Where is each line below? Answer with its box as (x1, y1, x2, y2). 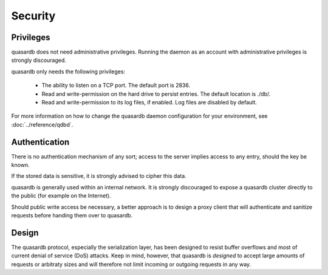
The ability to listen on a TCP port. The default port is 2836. (41, 82, 191, 89)
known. (11, 161, 30, 169)
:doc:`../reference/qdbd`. (11, 121, 73, 128)
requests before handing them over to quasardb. (11, 212, 133, 219)
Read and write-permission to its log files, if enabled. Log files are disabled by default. (41, 99, 258, 106)
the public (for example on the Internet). (11, 192, 112, 200)
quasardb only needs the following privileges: (11, 67, 126, 75)
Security (11, 9, 56, 22)
